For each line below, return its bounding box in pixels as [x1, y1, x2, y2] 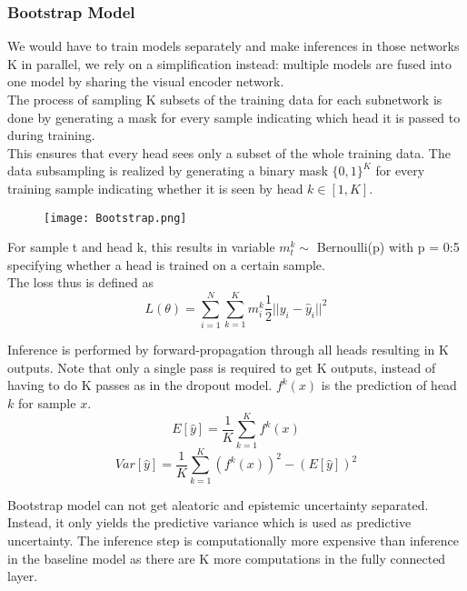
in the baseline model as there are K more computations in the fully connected [7, 548, 446, 567]
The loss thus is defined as [7, 273, 154, 292]
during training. [7, 125, 95, 145]
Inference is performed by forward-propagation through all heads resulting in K [7, 340, 449, 359]
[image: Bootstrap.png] [44, 211, 187, 225]
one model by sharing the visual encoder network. [7, 72, 284, 91]
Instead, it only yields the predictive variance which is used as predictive [7, 513, 412, 532]
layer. [7, 566, 38, 586]
